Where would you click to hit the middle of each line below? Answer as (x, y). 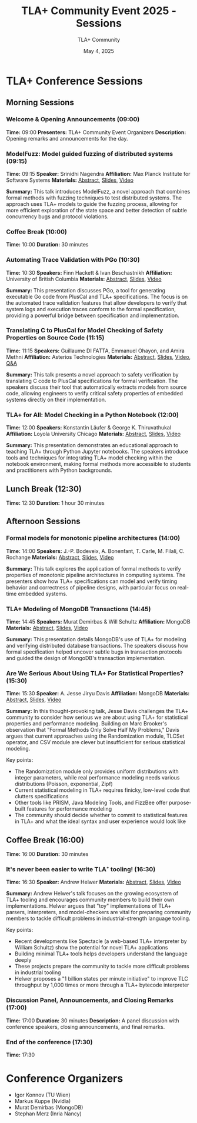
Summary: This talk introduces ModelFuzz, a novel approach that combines (98, 191)
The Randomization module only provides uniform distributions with (97, 771)
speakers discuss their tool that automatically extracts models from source (96, 387)
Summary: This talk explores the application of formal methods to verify (94, 568)
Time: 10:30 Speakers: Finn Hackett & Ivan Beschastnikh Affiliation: (89, 272)
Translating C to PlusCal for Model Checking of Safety (85, 331)
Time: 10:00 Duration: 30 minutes (47, 245)
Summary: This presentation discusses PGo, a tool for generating (86, 290)
